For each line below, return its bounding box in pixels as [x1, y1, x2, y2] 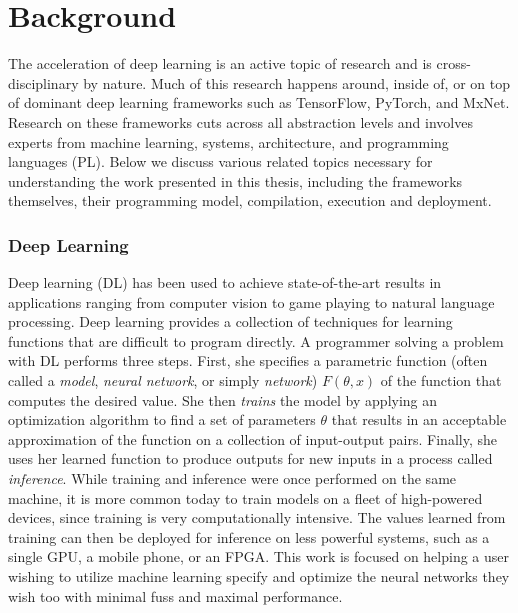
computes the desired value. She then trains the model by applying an [8, 389, 438, 410]
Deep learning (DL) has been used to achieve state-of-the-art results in [8, 272, 442, 293]
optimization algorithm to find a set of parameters [8, 409, 316, 430]
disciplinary [8, 72, 79, 93]
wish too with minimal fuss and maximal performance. [8, 585, 343, 606]
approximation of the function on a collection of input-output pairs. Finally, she [8, 428, 497, 449]
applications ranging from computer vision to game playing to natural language [8, 291, 495, 312]
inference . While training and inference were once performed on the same [8, 468, 457, 489]
